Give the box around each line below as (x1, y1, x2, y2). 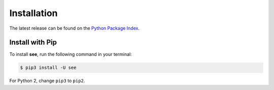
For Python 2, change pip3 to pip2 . (9, 78, 85, 84)
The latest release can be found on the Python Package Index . (9, 25, 140, 31)
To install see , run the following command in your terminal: (9, 51, 132, 57)
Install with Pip (9, 38, 57, 47)
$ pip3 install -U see (20, 65, 77, 70)
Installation (9, 8, 58, 19)
